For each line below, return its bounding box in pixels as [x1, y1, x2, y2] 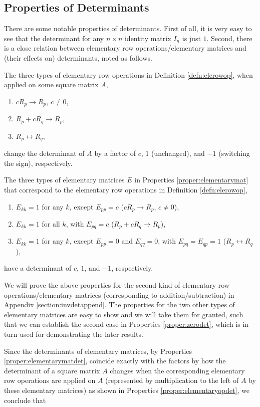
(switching [218, 148, 250, 158]
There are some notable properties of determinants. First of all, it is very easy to [4, 23, 252, 34]
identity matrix [124, 33, 171, 43]
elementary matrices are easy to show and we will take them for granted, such [4, 309, 243, 319]
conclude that [4, 394, 46, 405]
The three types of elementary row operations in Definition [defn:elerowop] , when [4, 69, 253, 80]
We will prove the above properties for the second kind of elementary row [4, 280, 229, 290]
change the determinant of [4, 148, 85, 158]
